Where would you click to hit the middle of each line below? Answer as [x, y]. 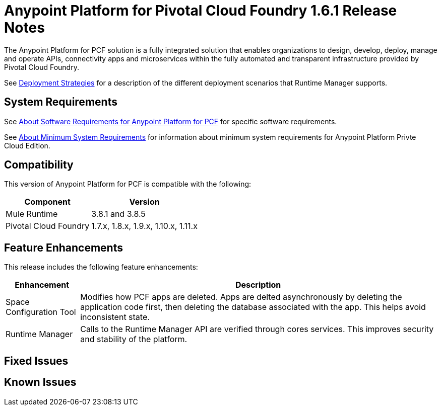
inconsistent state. [115, 317]
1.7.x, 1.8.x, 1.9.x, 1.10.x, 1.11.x [144, 226]
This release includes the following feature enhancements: [101, 267]
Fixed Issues [36, 361]
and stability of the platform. [134, 339]
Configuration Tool [41, 312]
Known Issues [40, 382]
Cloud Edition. [27, 145]
